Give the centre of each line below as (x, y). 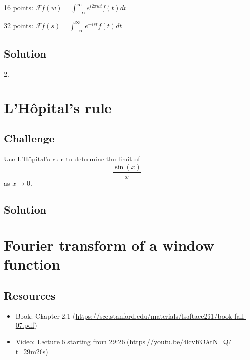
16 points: (19, 7)
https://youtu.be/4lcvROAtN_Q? (181, 341)
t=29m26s (31, 351)
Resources (30, 295)
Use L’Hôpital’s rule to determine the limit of (72, 158)
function (32, 264)
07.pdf (25, 325)
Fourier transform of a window (109, 245)
